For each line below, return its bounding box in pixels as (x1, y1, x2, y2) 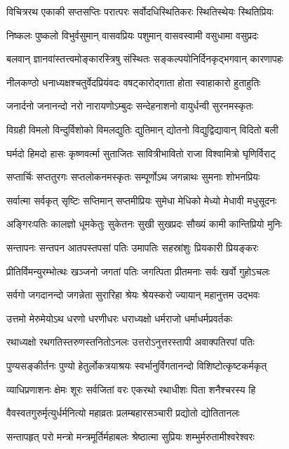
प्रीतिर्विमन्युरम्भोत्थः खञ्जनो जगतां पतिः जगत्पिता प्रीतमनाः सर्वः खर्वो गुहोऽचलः (6, 263, 270, 278)
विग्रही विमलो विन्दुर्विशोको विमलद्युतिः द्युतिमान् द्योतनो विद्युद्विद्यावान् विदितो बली (6, 122, 278, 136)
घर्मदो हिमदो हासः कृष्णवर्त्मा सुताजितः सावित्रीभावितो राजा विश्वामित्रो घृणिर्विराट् (6, 145, 276, 160)
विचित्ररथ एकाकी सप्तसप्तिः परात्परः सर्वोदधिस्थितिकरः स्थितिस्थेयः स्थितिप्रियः (6, 4, 274, 18)
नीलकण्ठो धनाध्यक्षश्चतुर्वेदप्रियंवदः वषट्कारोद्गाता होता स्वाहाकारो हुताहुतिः (6, 74, 261, 89)
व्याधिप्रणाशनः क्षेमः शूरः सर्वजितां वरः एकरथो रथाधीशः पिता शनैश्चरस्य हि (6, 382, 256, 396)
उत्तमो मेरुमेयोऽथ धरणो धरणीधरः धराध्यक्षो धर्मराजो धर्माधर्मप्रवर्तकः (6, 311, 233, 325)
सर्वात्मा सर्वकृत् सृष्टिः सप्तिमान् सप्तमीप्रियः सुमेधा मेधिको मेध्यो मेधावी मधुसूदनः (6, 193, 277, 207)
